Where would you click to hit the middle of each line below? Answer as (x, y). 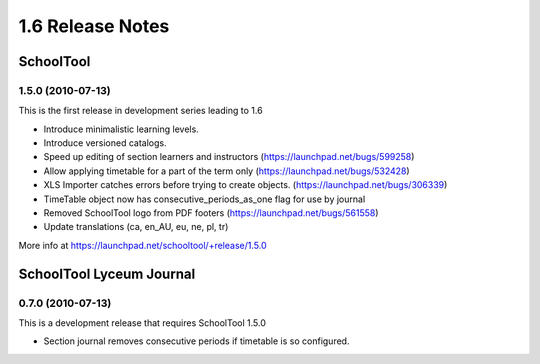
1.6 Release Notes (94, 26)
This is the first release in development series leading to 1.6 (141, 111)
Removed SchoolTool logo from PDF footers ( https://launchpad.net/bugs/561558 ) (211, 213)
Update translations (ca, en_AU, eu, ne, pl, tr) (136, 227)
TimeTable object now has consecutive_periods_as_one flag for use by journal (204, 199)
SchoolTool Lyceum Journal (107, 273)
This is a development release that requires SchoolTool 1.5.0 (142, 322)
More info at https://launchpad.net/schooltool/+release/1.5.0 (142, 245)
